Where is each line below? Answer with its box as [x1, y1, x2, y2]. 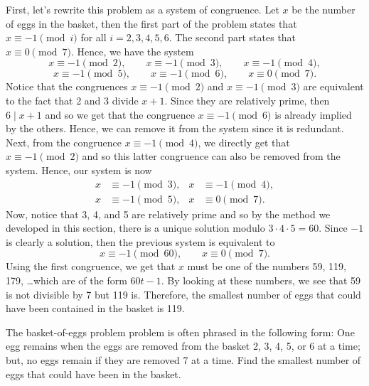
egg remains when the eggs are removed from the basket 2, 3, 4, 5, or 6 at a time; [6, 338, 360, 353]
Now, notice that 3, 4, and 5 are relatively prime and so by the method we [6, 206, 331, 221]
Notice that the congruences [6, 79, 128, 94]
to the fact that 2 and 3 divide [6, 92, 139, 107]
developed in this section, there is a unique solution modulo [6, 220, 265, 235]
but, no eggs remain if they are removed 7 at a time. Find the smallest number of [6, 352, 361, 367]
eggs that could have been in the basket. [6, 366, 181, 381]
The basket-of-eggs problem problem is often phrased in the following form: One [6, 324, 355, 339]
